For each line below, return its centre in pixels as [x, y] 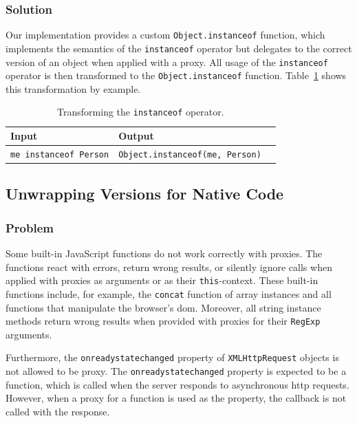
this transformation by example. [73, 88]
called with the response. [58, 411]
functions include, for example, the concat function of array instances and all [169, 293]
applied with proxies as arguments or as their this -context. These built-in [162, 280]
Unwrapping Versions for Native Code [145, 194]
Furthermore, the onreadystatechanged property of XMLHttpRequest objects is [172, 357]
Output [136, 136]
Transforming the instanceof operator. [141, 112]
